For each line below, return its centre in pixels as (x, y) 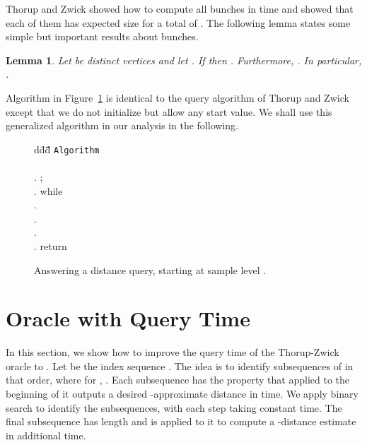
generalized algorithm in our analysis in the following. (122, 125)
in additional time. (46, 435)
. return (51, 245)
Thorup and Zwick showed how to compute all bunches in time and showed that (180, 8)
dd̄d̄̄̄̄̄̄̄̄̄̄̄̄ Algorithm (67, 149)
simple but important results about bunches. (102, 36)
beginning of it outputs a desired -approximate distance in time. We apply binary (182, 394)
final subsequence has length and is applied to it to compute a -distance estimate (181, 421)
